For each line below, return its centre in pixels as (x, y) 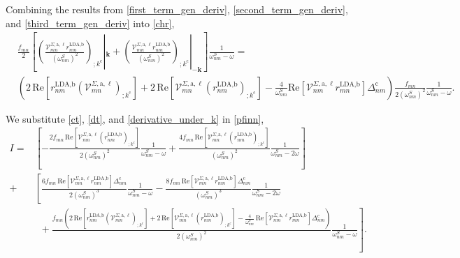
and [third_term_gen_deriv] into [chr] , (90, 23)
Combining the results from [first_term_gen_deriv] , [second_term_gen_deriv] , (177, 9)
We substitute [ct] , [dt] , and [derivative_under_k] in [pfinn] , (135, 118)
